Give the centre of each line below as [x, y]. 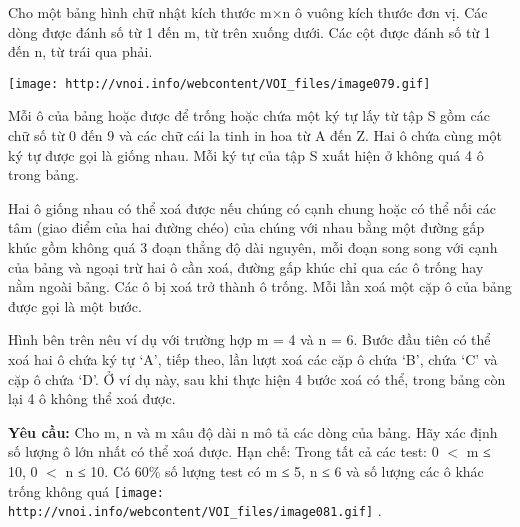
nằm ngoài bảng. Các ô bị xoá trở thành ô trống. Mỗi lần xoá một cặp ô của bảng [260, 286]
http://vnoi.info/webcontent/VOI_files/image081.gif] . [195, 510]
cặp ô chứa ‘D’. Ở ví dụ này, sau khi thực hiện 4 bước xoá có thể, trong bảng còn [257, 378]
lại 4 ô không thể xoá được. [92, 398]
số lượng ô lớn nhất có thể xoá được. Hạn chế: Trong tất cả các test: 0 [223, 451]
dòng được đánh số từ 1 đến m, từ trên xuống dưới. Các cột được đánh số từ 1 [249, 31]
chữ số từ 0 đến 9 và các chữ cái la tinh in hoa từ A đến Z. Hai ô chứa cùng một [255, 135]
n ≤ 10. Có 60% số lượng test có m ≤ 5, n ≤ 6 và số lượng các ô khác [274, 470]
